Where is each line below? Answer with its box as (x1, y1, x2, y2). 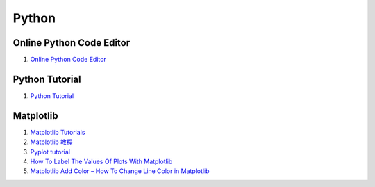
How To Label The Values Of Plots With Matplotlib (30, 157, 173, 166)
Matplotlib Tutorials (30, 128, 85, 136)
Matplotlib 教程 (30, 138, 73, 146)
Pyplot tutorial (30, 147, 71, 156)
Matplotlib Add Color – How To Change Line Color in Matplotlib (30, 167, 210, 175)
